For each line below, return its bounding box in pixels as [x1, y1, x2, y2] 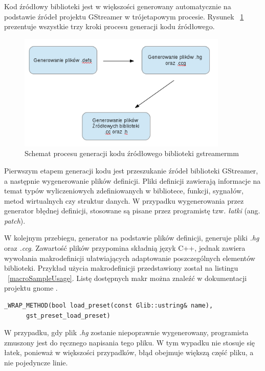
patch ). [4, 215, 26, 226]
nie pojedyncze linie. [4, 357, 68, 368]
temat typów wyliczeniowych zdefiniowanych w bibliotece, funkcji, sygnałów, [4, 185, 244, 196]
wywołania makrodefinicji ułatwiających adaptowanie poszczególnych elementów [4, 252, 255, 263]
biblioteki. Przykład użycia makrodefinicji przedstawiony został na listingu [4, 263, 238, 273]
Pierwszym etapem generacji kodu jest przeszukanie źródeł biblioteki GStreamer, [4, 165, 258, 176]
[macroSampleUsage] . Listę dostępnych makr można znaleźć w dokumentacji [8, 272, 247, 283]
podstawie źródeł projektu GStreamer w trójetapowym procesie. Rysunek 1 [4, 11, 244, 21]
